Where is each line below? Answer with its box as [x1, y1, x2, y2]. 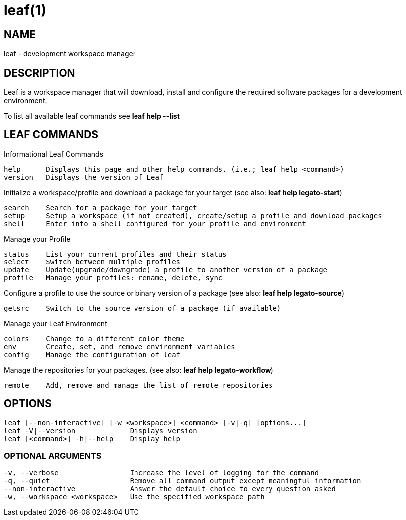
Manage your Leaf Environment [4, 319, 107, 328]
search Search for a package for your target [4, 203, 197, 212]
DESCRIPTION [4, 66, 75, 79]
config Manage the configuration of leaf [4, 350, 181, 359]
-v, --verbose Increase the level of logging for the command [4, 469, 319, 477]
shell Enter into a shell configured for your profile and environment [4, 219, 306, 228]
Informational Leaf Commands [4, 149, 104, 158]
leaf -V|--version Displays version [4, 426, 197, 435]
